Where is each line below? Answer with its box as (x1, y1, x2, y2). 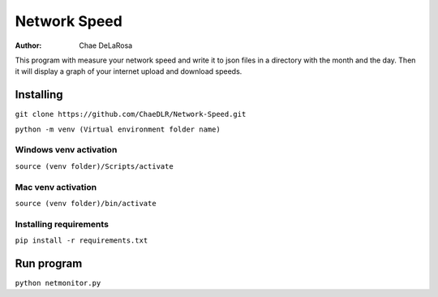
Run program (15, 256, 83, 270)
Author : (15, 41, 42, 50)
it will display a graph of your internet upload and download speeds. (15, 67, 243, 76)
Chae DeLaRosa (79, 41, 133, 50)
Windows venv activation (15, 144, 118, 156)
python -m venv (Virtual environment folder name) (15, 124, 221, 134)
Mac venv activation (15, 181, 97, 192)
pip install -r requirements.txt (15, 236, 148, 245)
